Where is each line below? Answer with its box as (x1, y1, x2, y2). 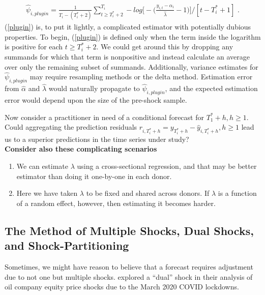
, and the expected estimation (165, 83, 258, 94)
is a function (218, 188, 257, 198)
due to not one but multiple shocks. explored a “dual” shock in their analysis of (5, 271, 253, 282)
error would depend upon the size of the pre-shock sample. (5, 95, 187, 105)
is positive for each (5, 41, 63, 52)
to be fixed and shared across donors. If (86, 188, 210, 198)
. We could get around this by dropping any (96, 41, 233, 52)
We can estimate (16, 160, 68, 171)
